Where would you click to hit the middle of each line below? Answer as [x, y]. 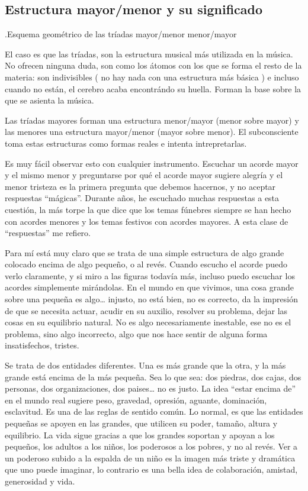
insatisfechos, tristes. [42, 345]
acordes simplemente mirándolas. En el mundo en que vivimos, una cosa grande [149, 287]
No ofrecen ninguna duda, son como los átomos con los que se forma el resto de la [153, 65]
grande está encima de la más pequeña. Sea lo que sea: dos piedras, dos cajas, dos [153, 377]
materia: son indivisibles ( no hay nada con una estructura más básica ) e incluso [152, 77]
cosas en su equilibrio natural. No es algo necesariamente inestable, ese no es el [148, 322]
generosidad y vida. [40, 481]
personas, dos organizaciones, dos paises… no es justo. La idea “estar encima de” [150, 388]
